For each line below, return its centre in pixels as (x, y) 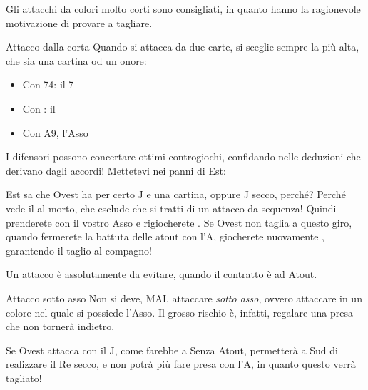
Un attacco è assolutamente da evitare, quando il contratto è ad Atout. (162, 274)
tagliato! (24, 378)
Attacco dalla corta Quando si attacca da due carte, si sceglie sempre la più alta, (183, 47)
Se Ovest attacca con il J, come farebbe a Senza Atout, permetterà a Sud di (172, 350)
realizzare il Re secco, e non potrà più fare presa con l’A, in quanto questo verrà (181, 364)
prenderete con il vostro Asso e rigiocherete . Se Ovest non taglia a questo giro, (179, 222)
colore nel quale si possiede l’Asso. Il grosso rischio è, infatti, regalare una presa (180, 312)
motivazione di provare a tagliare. (79, 22)
